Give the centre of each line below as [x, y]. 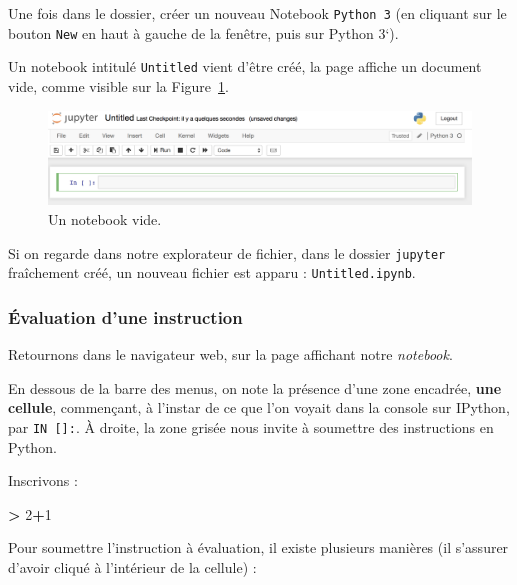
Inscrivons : [43, 480]
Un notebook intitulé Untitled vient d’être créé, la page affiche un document [245, 66]
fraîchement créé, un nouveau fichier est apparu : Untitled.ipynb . [212, 272]
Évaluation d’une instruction [125, 316]
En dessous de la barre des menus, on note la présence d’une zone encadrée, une [255, 387]
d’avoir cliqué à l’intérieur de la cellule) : [132, 566]
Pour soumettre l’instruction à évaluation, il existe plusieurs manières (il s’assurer [258, 547]
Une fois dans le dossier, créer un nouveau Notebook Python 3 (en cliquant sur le [257, 13]
